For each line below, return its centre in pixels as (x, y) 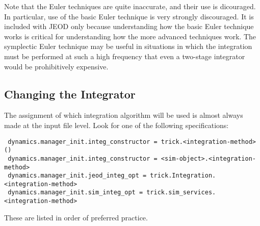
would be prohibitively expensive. (56, 66)
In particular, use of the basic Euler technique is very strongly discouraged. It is (129, 16)
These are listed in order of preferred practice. (76, 217)
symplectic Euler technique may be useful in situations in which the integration (128, 46)
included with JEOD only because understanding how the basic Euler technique (129, 26)
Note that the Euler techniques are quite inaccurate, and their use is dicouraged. (130, 6)
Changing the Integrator (70, 94)
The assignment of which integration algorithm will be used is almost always (124, 115)
